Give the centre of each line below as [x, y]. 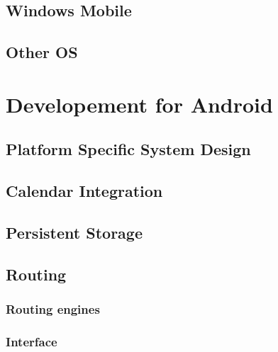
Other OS [42, 52]
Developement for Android [139, 104]
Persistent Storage [74, 232]
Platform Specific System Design [128, 149]
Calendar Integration [84, 191]
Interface [32, 341]
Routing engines [53, 308]
